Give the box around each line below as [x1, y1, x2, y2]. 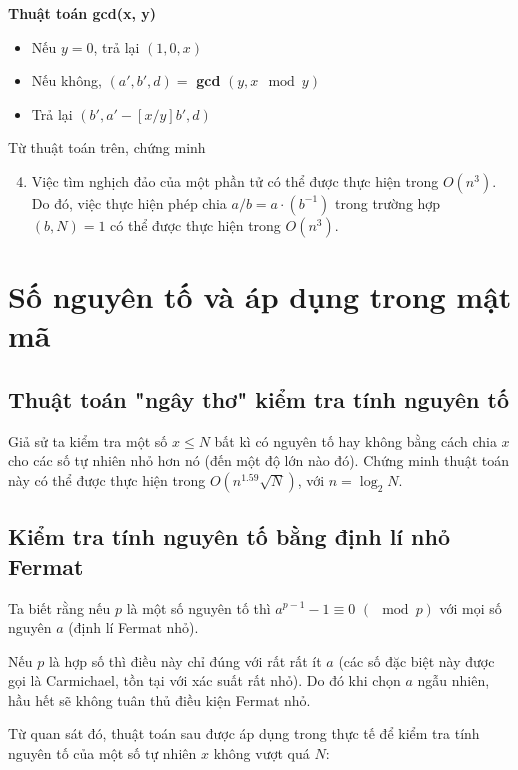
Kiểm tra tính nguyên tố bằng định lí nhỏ [8, 521, 451, 552]
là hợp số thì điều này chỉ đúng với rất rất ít [48, 650, 322, 671]
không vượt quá [213, 743, 310, 764]
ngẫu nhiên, [417, 670, 490, 691]
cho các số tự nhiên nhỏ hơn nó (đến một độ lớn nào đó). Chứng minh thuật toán [8, 450, 510, 471]
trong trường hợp [335, 192, 441, 213]
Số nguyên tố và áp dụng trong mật [8, 276, 512, 317]
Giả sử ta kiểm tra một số [8, 430, 168, 451]
